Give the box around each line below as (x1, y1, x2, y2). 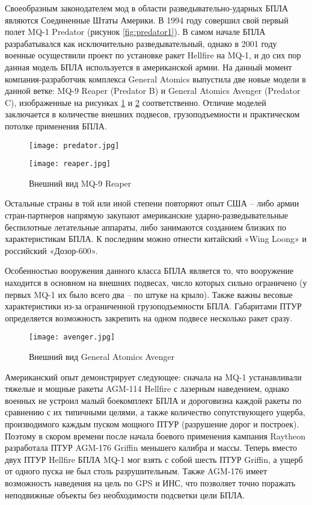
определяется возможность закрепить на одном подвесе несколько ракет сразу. (5, 311, 293, 324)
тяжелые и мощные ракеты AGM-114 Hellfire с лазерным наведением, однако (5, 382, 289, 395)
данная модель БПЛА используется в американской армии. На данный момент (5, 60, 292, 73)
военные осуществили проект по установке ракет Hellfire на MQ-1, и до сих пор (5, 49, 301, 61)
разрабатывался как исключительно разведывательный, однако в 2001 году (5, 37, 277, 49)
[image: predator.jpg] (29, 141, 120, 150)
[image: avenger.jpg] (29, 333, 115, 342)
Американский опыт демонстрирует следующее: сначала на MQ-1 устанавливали (5, 370, 302, 383)
